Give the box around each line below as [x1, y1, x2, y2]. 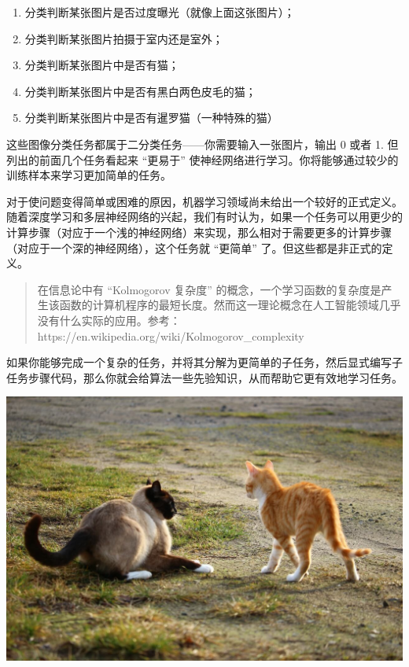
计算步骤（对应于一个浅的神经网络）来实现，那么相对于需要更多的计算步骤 [6, 223, 392, 240]
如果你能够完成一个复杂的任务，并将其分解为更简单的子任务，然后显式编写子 [6, 354, 403, 370]
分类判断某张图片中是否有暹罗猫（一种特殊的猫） [24, 109, 278, 126]
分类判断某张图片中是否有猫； [24, 57, 179, 73]
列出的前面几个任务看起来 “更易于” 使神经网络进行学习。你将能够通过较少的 [6, 151, 399, 168]
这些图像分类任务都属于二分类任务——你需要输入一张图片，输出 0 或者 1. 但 [6, 135, 399, 152]
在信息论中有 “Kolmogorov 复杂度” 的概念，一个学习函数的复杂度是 [37, 281, 381, 297]
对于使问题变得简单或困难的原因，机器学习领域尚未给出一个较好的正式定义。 [6, 193, 403, 209]
